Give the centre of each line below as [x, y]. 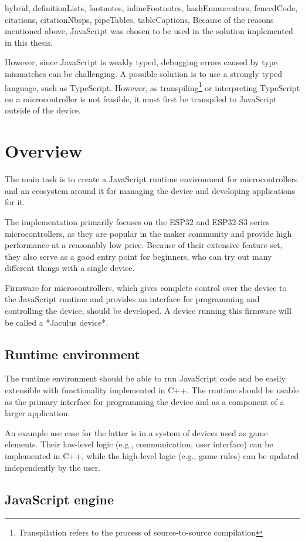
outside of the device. [43, 110]
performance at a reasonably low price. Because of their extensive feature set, [144, 245]
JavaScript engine [60, 499]
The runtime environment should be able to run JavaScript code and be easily [145, 378]
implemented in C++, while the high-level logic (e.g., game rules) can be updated [152, 456]
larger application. [38, 413]
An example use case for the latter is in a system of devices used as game [136, 432]
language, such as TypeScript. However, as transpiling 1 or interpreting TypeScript [152, 86]
